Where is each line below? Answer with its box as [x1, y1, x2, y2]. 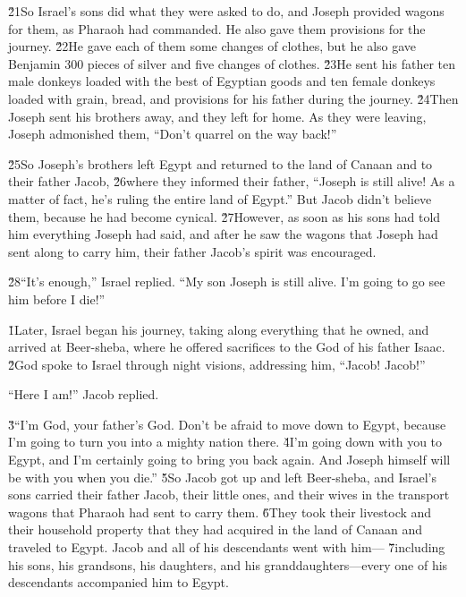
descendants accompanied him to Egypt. [8, 573, 229, 592]
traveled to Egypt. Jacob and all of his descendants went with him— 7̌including [8, 538, 445, 557]
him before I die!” [8, 289, 106, 308]
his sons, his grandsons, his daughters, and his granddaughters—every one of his [8, 555, 448, 574]
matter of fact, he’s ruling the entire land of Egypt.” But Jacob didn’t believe [8, 189, 432, 208]
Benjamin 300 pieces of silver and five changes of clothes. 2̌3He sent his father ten [8, 54, 456, 72]
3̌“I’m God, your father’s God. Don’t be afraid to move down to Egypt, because [8, 414, 446, 433]
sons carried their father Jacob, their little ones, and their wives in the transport [8, 485, 450, 504]
